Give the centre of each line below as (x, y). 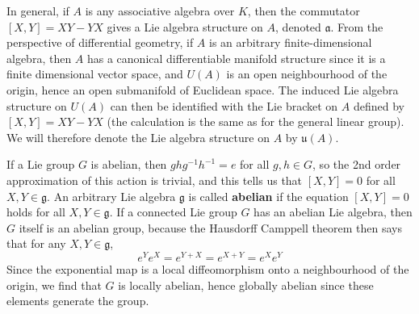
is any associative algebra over (160, 10)
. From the (357, 26)
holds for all (36, 212)
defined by (379, 105)
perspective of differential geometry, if (100, 42)
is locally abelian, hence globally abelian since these (246, 285)
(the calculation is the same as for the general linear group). (256, 121)
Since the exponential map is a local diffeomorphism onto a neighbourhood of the (208, 268)
